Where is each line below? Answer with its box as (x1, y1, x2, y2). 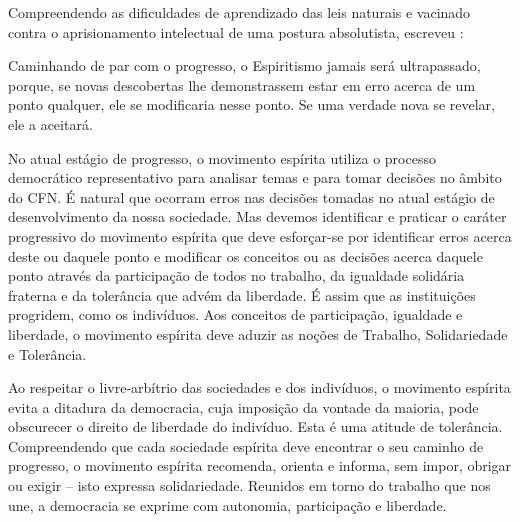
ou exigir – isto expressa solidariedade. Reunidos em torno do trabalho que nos (8, 475, 491, 496)
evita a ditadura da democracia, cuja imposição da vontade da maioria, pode (8, 396, 479, 417)
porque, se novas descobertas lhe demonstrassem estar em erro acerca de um (8, 74, 476, 95)
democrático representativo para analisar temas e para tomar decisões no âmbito (8, 167, 502, 188)
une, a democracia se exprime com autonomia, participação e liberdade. (8, 494, 447, 515)
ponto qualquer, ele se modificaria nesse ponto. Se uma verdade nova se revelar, (8, 94, 495, 115)
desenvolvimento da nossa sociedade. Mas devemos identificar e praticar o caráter (8, 206, 507, 227)
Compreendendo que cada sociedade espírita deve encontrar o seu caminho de (8, 435, 484, 456)
